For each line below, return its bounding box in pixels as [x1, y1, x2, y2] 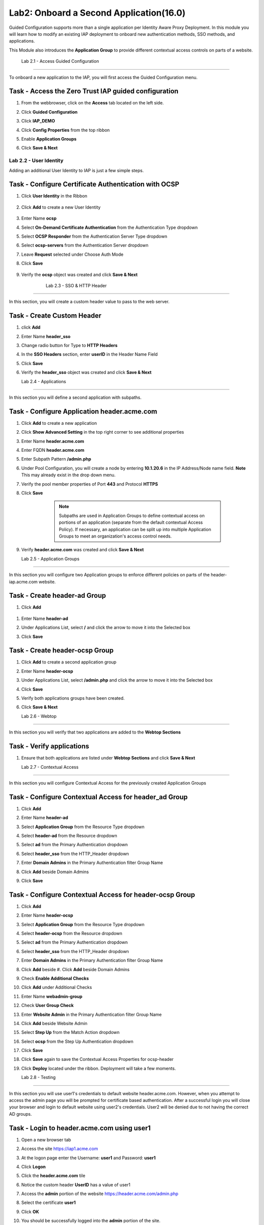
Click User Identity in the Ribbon [21, 193, 88, 199]
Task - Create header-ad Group [9, 591, 106, 600]
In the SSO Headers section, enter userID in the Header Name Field [21, 351, 158, 357]
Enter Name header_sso [21, 333, 71, 339]
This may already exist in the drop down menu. [21, 472, 116, 478]
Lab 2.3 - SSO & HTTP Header [45, 282, 107, 289]
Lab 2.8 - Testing [21, 1075, 56, 1080]
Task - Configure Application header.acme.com [9, 407, 157, 416]
